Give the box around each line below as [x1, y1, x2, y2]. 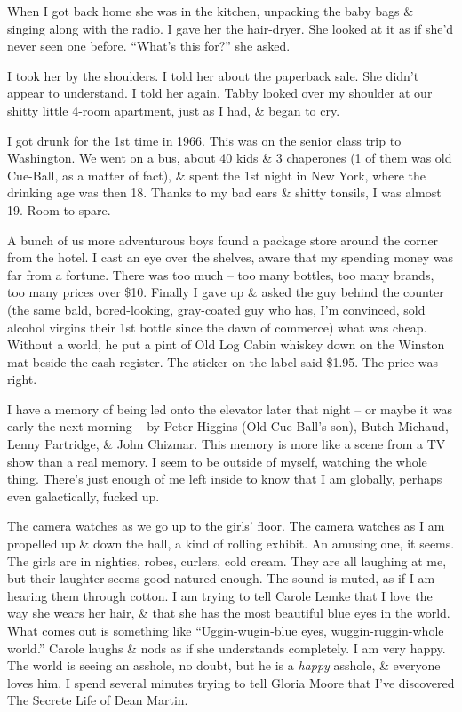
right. [7, 370, 37, 388]
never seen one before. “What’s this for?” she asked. [7, 36, 291, 55]
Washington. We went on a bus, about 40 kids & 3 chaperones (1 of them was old [7, 148, 452, 167]
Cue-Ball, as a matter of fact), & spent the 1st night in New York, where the [7, 165, 426, 184]
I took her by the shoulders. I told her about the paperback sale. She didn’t [7, 66, 419, 84]
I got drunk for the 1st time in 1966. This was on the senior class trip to [7, 131, 402, 149]
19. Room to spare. [7, 200, 111, 219]
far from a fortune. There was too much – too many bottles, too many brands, [7, 265, 434, 284]
